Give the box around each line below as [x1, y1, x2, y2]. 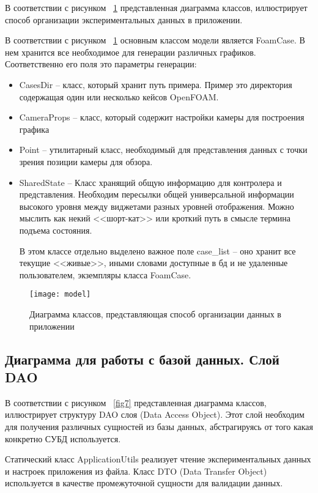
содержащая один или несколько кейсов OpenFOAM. [19, 90, 219, 103]
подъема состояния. [19, 223, 92, 236]
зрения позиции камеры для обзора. [19, 155, 153, 168]
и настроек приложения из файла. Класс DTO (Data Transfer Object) [5, 464, 267, 477]
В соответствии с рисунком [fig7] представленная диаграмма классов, [5, 396, 267, 409]
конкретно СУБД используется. [5, 432, 121, 445]
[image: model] [29, 290, 91, 299]
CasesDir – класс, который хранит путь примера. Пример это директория [19, 78, 292, 91]
